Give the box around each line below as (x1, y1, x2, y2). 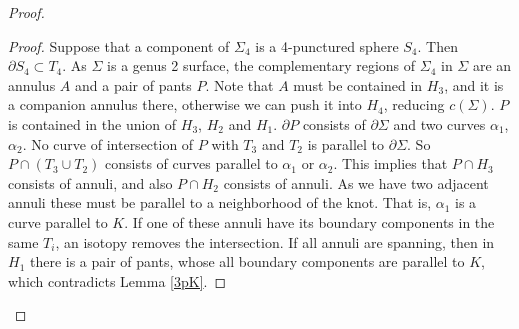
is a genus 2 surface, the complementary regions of (107, 55, 416, 76)
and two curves (393, 113, 486, 134)
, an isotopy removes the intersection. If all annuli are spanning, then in (55, 231, 495, 252)
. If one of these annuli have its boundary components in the (124, 211, 495, 232)
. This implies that (333, 153, 448, 174)
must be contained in (293, 74, 423, 95)
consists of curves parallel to (105, 153, 278, 174)
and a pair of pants (74, 74, 192, 95)
